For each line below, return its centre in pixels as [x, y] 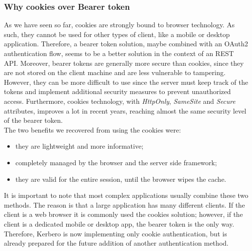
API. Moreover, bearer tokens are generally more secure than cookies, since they [124, 63]
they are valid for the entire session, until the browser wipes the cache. [121, 179]
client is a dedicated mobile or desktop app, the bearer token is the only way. [119, 223]
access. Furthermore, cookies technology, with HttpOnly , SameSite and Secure [120, 101]
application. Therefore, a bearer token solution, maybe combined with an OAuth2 [126, 44]
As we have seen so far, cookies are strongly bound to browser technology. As [119, 25]
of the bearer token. [33, 120]
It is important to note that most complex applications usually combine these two [126, 195]
